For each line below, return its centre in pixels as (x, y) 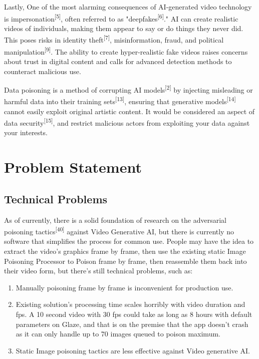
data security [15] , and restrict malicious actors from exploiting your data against (127, 122)
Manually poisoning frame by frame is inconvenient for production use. (124, 287)
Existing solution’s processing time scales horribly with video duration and (131, 304)
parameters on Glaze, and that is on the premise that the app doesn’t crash (132, 324)
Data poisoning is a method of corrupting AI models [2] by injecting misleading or (128, 89)
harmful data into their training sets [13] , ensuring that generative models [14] (120, 101)
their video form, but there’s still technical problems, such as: (98, 271)
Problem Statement (73, 167)
